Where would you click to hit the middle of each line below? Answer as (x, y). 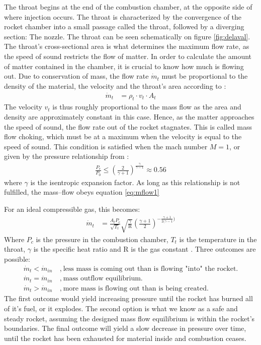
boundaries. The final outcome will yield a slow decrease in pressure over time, (125, 328)
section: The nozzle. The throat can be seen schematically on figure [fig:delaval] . (127, 36)
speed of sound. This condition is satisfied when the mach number (106, 146)
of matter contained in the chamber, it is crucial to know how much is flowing (124, 66)
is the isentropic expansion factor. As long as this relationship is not (135, 182)
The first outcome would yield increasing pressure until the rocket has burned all (128, 298)
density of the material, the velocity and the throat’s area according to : (115, 85)
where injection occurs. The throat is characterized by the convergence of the (123, 16)
